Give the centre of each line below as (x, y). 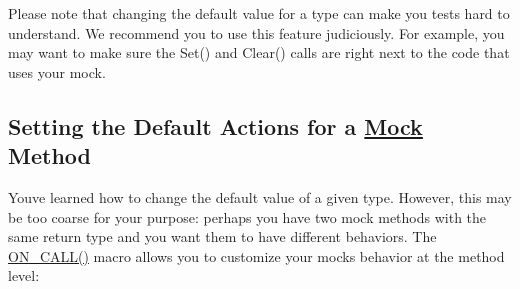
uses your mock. (57, 71)
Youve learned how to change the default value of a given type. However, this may (260, 196)
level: (24, 275)
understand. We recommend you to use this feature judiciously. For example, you (256, 32)
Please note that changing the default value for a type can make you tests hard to (259, 13)
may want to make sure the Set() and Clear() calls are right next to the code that (259, 52)
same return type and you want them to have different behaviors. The (222, 236)
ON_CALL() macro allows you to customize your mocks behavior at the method (256, 255)
